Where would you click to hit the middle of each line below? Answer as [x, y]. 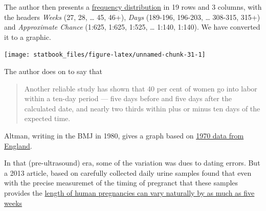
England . [18, 145]
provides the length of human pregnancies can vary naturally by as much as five [129, 192]
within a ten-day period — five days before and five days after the [128, 98]
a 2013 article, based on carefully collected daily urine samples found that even [128, 172]
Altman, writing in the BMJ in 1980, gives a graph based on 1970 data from [124, 135]
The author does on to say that [53, 71]
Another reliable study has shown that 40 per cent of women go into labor [141, 88]
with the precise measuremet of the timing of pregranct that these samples [121, 183]
